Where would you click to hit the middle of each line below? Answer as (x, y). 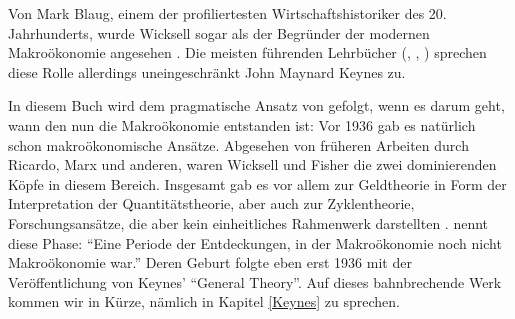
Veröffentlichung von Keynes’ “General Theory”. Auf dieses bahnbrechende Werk (255, 281)
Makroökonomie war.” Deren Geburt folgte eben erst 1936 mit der (210, 262)
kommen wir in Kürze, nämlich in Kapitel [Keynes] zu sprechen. (204, 301)
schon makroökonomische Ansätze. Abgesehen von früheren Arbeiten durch (238, 144)
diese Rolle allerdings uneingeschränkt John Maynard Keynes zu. (207, 71)
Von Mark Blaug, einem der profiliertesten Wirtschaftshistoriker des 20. (227, 13)
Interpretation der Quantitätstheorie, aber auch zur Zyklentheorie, (211, 203)
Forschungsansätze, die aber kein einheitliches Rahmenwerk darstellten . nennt (248, 222)
